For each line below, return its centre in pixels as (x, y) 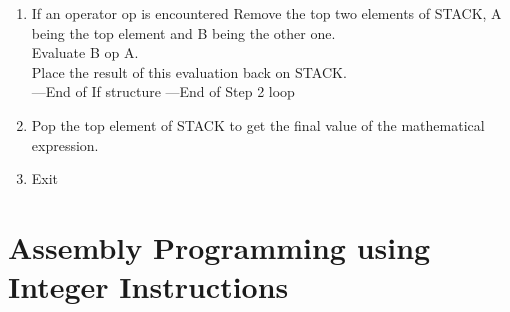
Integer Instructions (148, 286)
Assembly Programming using (219, 246)
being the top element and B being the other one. (183, 32)
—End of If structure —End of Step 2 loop (163, 91)
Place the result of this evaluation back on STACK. (189, 71)
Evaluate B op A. (85, 52)
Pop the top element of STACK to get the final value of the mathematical (258, 124)
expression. (65, 144)
